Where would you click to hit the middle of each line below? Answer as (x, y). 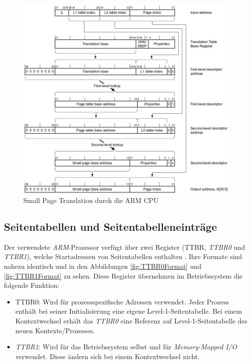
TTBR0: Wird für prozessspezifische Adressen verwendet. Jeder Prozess (122, 301)
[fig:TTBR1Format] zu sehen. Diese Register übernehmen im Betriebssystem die (123, 275)
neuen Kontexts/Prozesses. (55, 330)
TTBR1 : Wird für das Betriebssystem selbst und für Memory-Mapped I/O (126, 347)
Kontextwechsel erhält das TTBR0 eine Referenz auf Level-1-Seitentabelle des (131, 321)
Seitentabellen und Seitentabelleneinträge (111, 227)
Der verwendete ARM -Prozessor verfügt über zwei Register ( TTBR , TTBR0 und (125, 247)
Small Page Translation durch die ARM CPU (91, 200)
